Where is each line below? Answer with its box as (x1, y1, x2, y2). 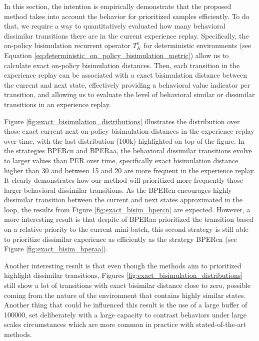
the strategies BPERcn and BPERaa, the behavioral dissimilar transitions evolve (4, 145, 252, 156)
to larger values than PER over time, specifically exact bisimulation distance (4, 155, 238, 165)
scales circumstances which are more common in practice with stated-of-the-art (4, 319, 246, 329)
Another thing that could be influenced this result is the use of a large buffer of (4, 299, 247, 310)
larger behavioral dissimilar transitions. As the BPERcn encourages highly (4, 184, 232, 195)
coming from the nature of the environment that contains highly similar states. (4, 289, 246, 300)
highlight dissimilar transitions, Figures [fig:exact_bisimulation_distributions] (4, 270, 243, 280)
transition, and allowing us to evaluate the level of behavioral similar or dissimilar (4, 89, 255, 100)
